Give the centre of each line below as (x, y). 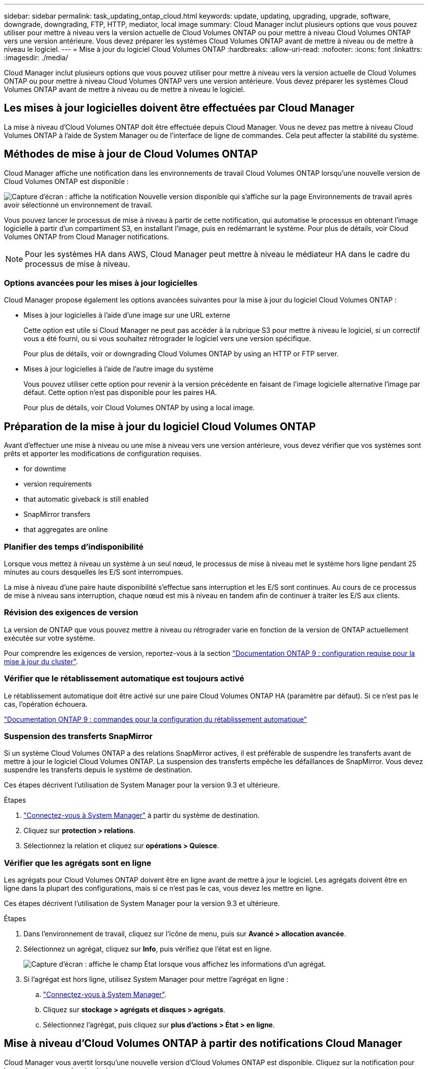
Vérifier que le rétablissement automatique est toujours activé (124, 679)
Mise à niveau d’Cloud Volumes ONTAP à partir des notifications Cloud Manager (203, 1044)
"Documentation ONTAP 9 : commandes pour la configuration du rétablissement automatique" (156, 719)
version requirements (58, 484)
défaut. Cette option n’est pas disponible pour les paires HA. (120, 393)
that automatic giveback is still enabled (86, 499)
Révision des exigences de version (71, 613)
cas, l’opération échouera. (46, 704)
